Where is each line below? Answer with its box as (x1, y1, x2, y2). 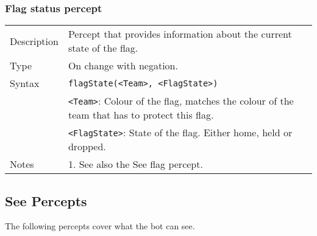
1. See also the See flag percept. (68, 157, 203, 172)
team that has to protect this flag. (68, 108, 214, 122)
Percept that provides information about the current (68, 27, 292, 41)
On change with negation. (68, 58, 178, 73)
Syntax (10, 76, 40, 91)
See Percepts (5, 191, 87, 210)
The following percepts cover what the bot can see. (5, 220, 195, 232)
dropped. (68, 139, 106, 154)
